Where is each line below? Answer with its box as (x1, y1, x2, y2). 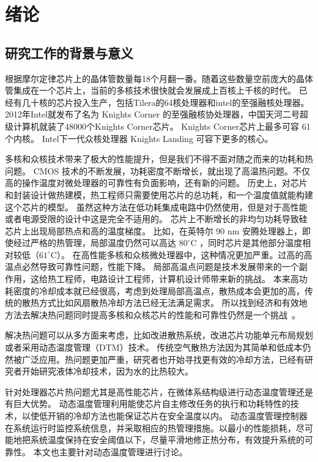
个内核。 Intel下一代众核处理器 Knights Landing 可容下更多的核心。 (5, 132, 273, 144)
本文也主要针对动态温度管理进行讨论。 (33, 445, 188, 458)
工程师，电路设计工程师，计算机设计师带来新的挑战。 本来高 (56, 272, 299, 285)
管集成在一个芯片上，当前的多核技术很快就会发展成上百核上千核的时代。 (5, 84, 296, 97)
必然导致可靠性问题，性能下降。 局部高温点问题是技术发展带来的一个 (21, 260, 299, 273)
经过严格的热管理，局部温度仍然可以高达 (13, 236, 176, 249)
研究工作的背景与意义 (5, 43, 133, 62)
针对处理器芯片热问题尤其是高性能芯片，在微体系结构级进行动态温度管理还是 (5, 385, 313, 398)
